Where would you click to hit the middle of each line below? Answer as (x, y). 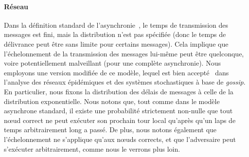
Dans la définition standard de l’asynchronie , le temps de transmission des (116, 25)
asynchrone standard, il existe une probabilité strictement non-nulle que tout (118, 111)
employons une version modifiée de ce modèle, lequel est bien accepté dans (116, 72)
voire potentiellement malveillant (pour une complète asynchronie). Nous (112, 63)
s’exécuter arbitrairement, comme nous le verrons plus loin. (92, 148)
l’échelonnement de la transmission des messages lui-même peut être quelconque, (124, 53)
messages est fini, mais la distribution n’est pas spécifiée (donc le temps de (115, 34)
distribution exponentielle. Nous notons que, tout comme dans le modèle (112, 101)
